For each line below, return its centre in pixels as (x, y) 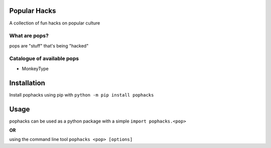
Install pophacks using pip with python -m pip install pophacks (82, 94)
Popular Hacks (33, 11)
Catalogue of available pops (44, 58)
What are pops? (29, 36)
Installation (27, 83)
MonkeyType (35, 68)
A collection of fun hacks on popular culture (55, 23)
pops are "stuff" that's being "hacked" (49, 45)
